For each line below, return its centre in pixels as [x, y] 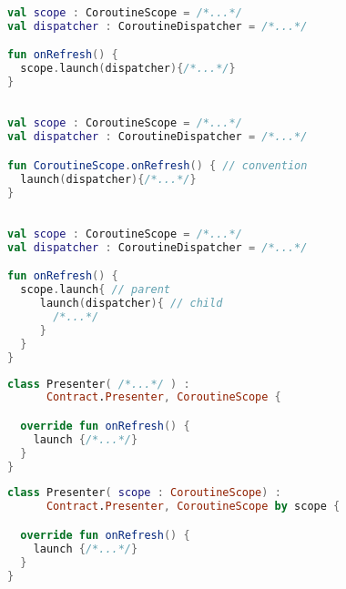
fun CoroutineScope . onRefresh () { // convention [158, 165]
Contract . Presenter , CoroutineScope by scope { [193, 507]
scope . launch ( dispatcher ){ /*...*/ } [128, 68]
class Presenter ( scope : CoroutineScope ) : [144, 493]
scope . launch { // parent [96, 290]
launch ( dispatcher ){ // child [131, 304]
